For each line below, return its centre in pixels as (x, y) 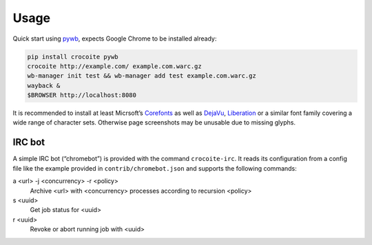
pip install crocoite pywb (73, 56)
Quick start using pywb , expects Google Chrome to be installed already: (115, 39)
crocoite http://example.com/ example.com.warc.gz (115, 66)
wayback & (44, 85)
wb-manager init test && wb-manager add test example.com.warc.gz (142, 76)
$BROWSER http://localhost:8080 (82, 95)
